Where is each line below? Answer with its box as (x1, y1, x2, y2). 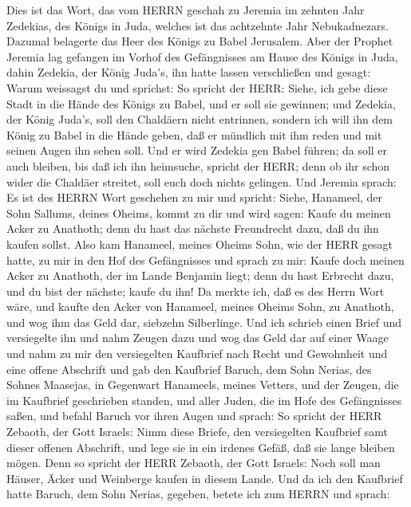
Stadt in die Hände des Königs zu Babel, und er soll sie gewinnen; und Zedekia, (6, 95, 396, 112)
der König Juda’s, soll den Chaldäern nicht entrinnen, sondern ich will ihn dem (6, 111, 393, 128)
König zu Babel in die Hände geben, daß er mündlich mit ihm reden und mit (6, 126, 382, 143)
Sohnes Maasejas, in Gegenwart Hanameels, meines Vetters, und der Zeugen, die (6, 376, 399, 393)
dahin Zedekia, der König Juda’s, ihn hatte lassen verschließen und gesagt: (6, 64, 371, 81)
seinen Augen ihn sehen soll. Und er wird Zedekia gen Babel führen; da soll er (6, 142, 388, 159)
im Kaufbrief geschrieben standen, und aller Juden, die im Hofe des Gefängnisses (6, 391, 402, 408)
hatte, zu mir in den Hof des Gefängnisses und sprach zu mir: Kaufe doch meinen (6, 251, 405, 268)
